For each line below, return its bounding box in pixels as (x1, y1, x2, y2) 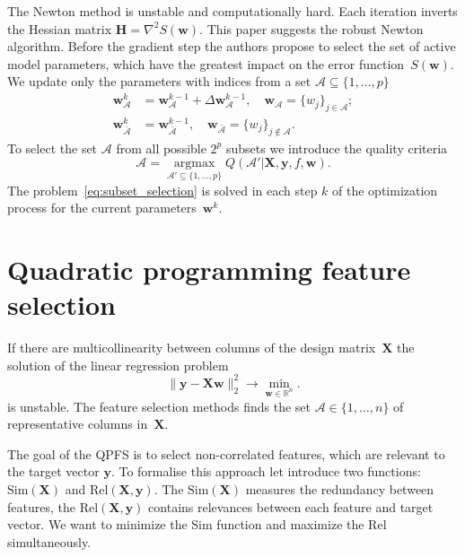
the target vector (7, 462, 100, 481)
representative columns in (7, 414, 148, 433)
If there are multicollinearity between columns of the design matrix (7, 338, 376, 357)
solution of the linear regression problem (7, 355, 229, 374)
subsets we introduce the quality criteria (225, 138, 448, 157)
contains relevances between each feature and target (148, 497, 434, 516)
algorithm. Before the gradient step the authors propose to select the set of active (7, 37, 456, 56)
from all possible (116, 138, 206, 157)
